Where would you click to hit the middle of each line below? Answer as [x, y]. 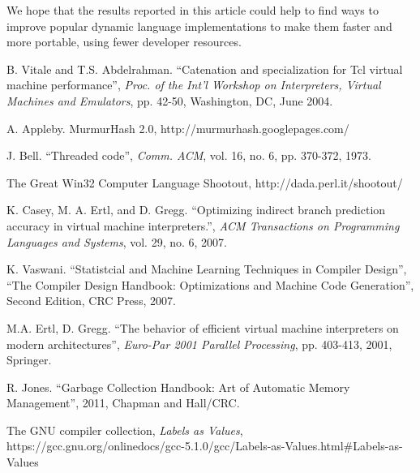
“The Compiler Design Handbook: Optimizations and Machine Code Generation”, [210, 284]
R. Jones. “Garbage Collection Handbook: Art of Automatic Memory [178, 387]
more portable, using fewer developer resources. [124, 42]
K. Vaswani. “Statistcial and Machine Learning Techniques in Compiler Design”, [207, 269]
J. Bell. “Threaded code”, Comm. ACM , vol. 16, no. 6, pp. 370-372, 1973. [189, 155]
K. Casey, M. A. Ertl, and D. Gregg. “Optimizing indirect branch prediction [196, 210]
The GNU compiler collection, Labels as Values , [125, 430]
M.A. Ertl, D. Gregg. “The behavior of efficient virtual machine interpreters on [203, 327]
